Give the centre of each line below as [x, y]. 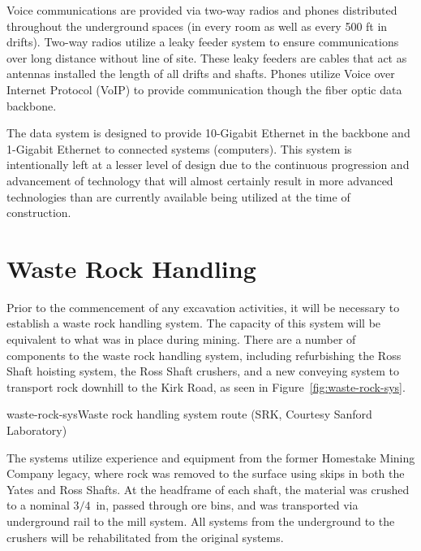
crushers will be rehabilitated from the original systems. [145, 537]
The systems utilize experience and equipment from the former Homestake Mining [211, 457]
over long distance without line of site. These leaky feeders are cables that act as [207, 57]
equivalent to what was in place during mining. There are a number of [181, 339]
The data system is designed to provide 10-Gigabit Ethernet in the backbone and [208, 133]
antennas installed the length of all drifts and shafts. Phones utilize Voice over [201, 74]
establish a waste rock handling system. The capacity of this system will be [194, 323]
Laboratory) [37, 430]
